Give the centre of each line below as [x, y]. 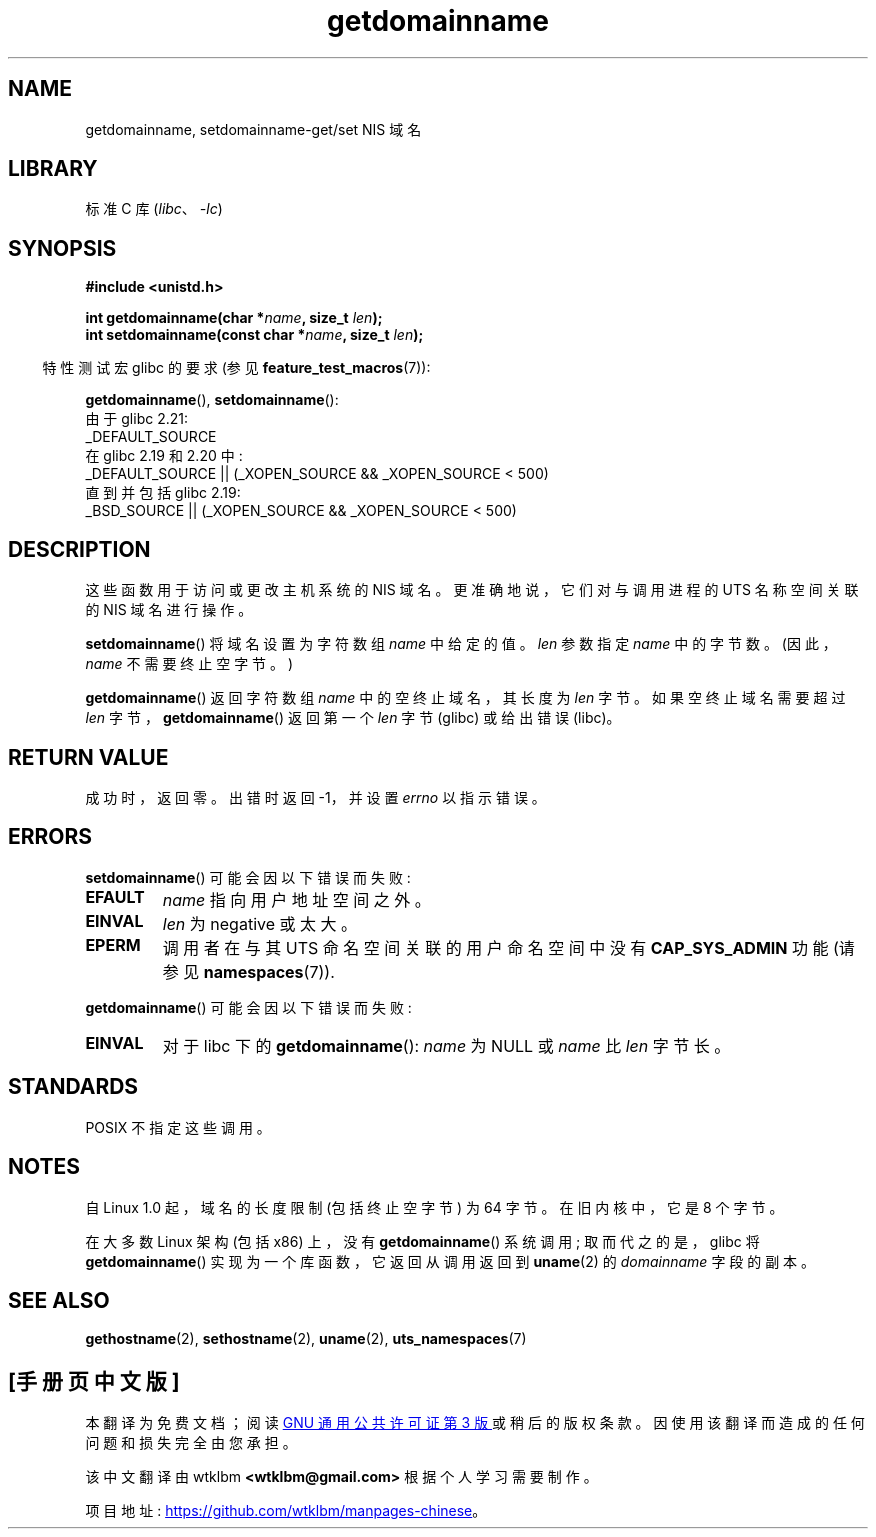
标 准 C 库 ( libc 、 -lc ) [154, 209]
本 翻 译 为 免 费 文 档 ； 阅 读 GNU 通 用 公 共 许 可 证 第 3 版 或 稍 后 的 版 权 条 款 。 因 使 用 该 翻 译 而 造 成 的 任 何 [475, 1423]
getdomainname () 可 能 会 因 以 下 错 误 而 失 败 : [248, 1007]
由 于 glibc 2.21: [136, 419]
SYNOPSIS [62, 248]
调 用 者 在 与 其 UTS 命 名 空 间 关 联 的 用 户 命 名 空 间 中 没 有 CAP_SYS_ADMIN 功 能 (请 [508, 947]
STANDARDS [73, 1087]
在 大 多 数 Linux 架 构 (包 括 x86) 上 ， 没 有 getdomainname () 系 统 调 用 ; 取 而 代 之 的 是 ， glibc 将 [422, 1241]
